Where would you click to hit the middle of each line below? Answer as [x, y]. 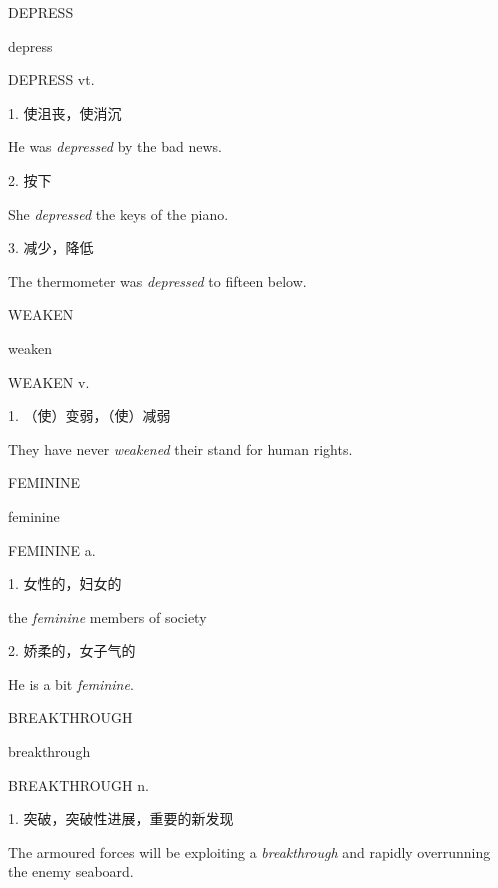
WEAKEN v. [49, 381]
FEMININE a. [52, 549]
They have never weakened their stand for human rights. [180, 448]
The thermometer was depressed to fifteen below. [157, 280]
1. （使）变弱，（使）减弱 [89, 415]
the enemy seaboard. [71, 871]
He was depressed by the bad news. [115, 146]
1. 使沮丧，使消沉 [65, 112]
